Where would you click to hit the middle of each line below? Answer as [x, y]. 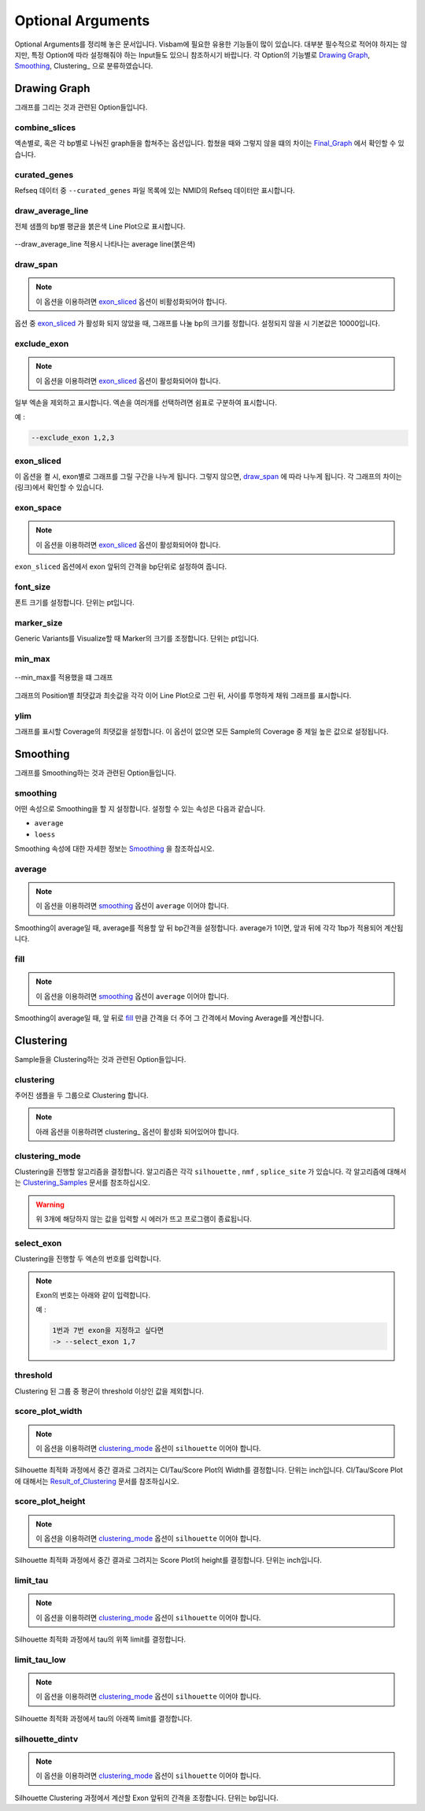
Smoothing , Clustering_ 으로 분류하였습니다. [84, 66]
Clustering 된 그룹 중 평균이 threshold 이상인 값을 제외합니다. [109, 1391]
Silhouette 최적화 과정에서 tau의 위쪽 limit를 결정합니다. [100, 1639]
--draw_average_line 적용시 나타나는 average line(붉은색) [105, 244]
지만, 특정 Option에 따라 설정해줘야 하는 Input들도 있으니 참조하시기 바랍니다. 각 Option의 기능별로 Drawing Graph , [192, 54]
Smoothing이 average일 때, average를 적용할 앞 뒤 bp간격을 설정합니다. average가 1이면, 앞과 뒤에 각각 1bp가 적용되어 [199, 928]
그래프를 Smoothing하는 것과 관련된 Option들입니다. [96, 773]
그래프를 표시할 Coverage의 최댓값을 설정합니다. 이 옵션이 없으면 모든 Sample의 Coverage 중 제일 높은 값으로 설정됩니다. [201, 731]
